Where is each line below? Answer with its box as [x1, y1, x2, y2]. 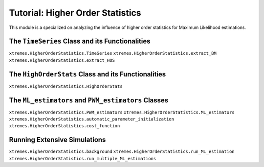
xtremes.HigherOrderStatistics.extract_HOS [9, 57, 115, 63]
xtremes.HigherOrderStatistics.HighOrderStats [9, 83, 123, 89]
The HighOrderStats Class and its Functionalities [9, 70, 166, 78]
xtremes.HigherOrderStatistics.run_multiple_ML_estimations [9, 156, 156, 161]
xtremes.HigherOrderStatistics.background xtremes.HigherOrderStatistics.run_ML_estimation [9, 149, 235, 154]
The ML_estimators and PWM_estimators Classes [9, 96, 169, 104]
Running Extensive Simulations [9, 136, 106, 144]
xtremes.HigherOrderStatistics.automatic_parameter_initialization [9, 117, 175, 122]
